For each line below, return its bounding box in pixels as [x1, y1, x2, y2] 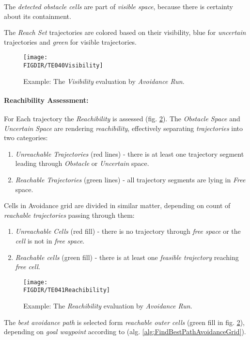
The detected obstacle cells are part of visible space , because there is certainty [4, 1, 233, 11]
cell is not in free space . [15, 236, 85, 246]
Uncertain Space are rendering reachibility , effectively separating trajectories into [4, 123, 243, 133]
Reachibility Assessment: [4, 95, 89, 105]
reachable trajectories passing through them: [4, 210, 135, 220]
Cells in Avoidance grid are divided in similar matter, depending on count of [4, 200, 231, 210]
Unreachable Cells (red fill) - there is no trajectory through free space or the [15, 226, 241, 236]
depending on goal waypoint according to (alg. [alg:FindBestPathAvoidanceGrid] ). [4, 326, 246, 337]
